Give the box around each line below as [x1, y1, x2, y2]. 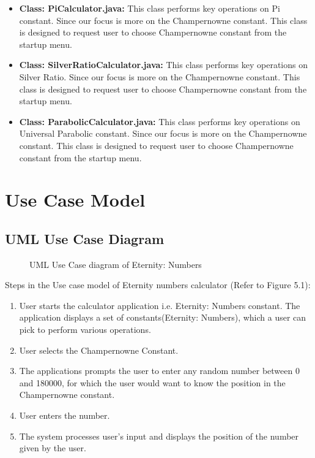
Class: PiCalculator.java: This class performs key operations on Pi [19, 2, 280, 14]
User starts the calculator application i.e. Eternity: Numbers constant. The [19, 299, 300, 311]
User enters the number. [19, 409, 110, 422]
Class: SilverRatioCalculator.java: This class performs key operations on [19, 58, 308, 71]
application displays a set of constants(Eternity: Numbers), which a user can [19, 311, 306, 324]
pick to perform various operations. [19, 323, 151, 336]
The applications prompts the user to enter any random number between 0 [19, 364, 300, 377]
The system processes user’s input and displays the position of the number [19, 429, 299, 442]
